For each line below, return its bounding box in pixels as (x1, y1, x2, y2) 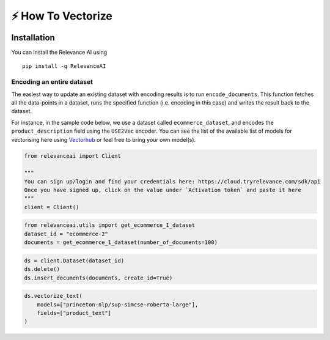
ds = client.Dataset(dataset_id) (24, 257, 125, 264)
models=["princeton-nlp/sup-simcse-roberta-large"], (37, 301, 199, 308)
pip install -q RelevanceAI (22, 63, 106, 70)
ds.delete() (24, 266, 61, 273)
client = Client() (24, 204, 79, 210)
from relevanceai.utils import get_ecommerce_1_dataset (24, 222, 196, 229)
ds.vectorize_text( (24, 292, 82, 300)
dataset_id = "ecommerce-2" (24, 230, 108, 237)
